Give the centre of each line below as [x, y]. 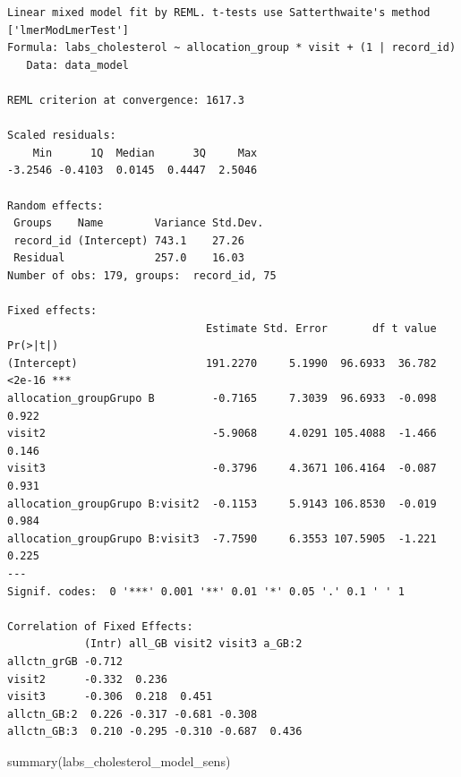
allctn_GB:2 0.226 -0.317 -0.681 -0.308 [132, 714]
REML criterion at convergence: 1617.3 [126, 100]
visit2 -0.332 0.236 [87, 679]
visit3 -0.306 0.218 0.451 [110, 697]
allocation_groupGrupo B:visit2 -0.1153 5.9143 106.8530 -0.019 [222, 504]
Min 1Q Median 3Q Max [145, 153]
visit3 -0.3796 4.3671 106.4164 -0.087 [222, 469]
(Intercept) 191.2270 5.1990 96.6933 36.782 [222, 363]
